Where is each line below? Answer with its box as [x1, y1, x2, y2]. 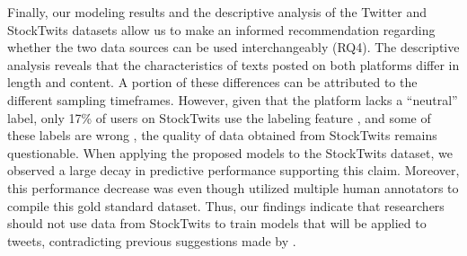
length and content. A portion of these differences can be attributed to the [7, 73, 418, 92]
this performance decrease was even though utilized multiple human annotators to [7, 178, 459, 197]
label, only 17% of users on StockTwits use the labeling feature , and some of [7, 108, 431, 127]
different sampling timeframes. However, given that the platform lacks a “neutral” [7, 90, 458, 109]
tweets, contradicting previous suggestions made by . [7, 231, 296, 250]
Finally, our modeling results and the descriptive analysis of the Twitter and [7, 3, 427, 21]
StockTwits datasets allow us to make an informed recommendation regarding [7, 20, 436, 39]
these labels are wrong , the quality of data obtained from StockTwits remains [7, 126, 437, 145]
